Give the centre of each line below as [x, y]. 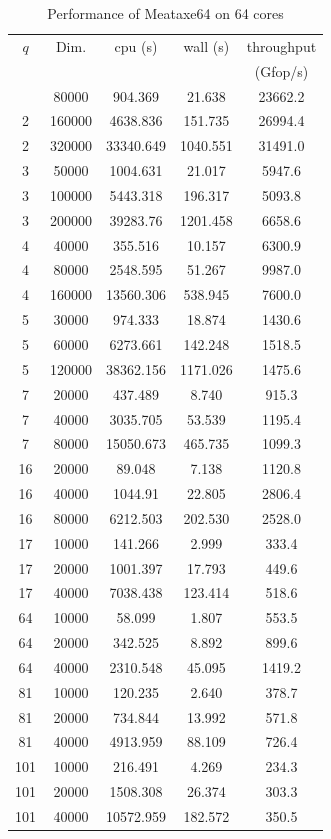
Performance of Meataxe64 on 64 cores [165, 13]
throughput [281, 45]
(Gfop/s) [281, 70]
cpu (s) [136, 45]
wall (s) [206, 45]
